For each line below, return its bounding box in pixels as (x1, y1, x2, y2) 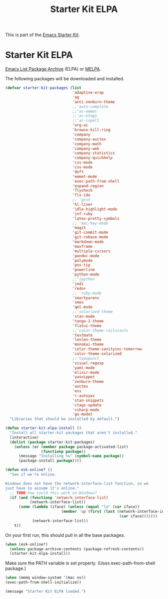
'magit (72, 225, 86, 230)
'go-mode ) (72, 412, 93, 417)
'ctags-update (72, 402, 101, 407)
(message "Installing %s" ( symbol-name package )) (18, 454, 124, 459)
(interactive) (9, 435, 39, 440)
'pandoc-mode (72, 253, 99, 258)
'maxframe (72, 244, 93, 249)
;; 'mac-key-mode (72, 221, 108, 226)
